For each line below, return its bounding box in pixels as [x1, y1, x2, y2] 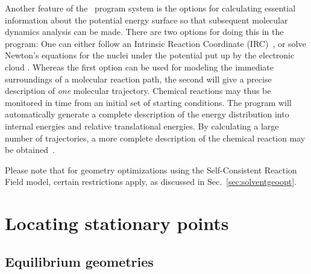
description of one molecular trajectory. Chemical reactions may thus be [5, 84, 271, 97]
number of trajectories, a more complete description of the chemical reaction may [5, 131, 306, 144]
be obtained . [5, 143, 55, 156]
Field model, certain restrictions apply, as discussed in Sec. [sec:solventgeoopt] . [5, 175, 297, 188]
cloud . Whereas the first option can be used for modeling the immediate [5, 60, 274, 73]
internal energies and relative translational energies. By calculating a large [5, 119, 279, 132]
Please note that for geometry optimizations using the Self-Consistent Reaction [5, 163, 297, 176]
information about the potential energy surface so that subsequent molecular [5, 13, 288, 26]
